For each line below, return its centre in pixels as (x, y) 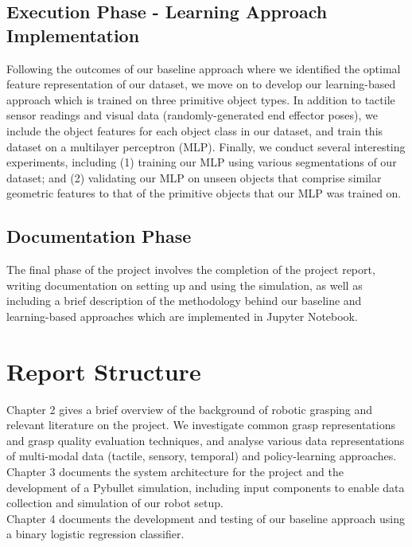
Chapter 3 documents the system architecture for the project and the (175, 472)
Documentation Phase (99, 236)
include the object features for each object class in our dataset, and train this (195, 130)
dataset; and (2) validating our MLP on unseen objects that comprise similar (194, 177)
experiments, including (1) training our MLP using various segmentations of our (202, 162)
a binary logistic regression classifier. (95, 534)
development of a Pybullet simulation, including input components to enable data (206, 487)
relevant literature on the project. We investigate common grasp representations (201, 425)
